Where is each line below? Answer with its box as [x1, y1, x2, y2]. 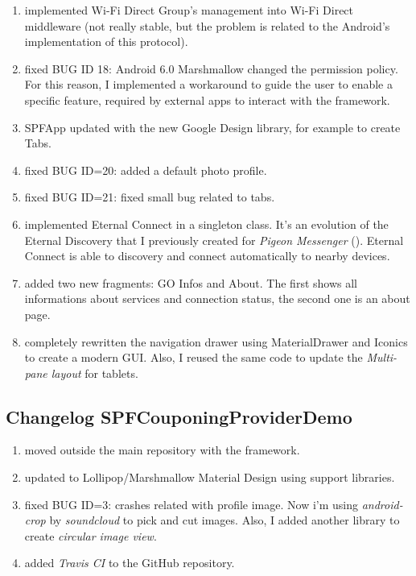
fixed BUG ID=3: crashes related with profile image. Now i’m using [24, 495, 358, 512]
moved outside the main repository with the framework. [24, 441, 300, 458]
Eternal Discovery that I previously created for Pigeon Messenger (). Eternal [24, 231, 404, 248]
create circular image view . [24, 527, 157, 544]
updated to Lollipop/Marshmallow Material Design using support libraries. [24, 469, 395, 486]
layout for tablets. [51, 364, 138, 381]
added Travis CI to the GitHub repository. [24, 554, 235, 571]
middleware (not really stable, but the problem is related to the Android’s [24, 17, 390, 34]
